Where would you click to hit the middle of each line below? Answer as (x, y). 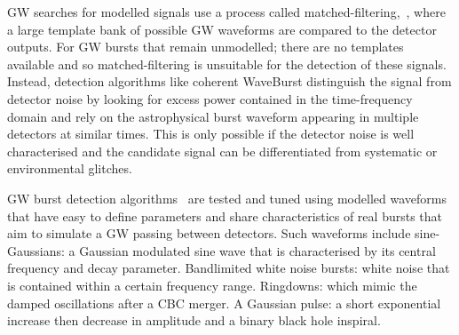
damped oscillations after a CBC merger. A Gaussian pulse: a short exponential (224, 303)
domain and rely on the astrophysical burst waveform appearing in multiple (213, 116)
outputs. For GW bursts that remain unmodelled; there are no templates (206, 47)
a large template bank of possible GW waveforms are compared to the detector (222, 29)
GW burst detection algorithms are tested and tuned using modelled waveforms (227, 198)
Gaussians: (36, 250)
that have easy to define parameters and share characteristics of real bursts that (225, 215)
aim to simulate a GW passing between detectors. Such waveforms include (209, 233)
